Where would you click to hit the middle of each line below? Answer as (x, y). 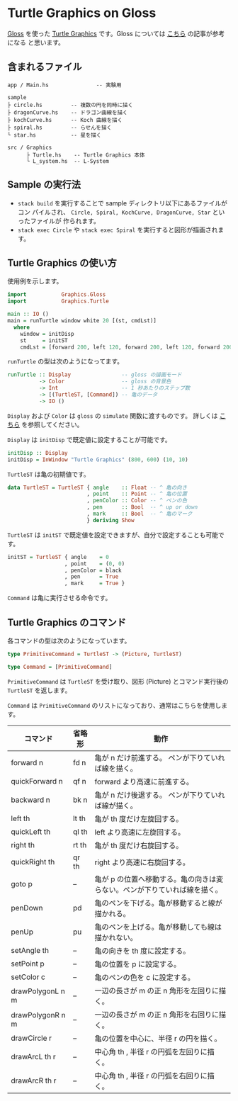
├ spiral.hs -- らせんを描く (59, 128)
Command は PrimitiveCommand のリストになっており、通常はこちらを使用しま (118, 705)
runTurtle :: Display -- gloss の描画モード (95, 375)
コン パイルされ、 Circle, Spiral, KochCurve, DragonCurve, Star (114, 212)
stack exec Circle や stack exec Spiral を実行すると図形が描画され (118, 230)
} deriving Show (110, 520)
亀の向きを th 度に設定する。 (142, 951)
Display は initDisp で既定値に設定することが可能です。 (89, 439)
